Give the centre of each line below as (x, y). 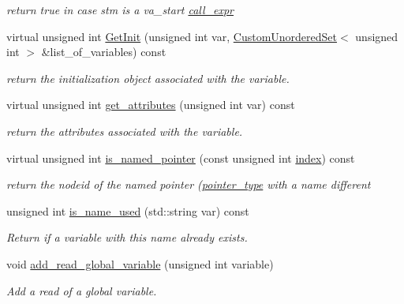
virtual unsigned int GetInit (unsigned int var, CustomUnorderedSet (172, 36)
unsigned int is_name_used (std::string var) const (128, 210)
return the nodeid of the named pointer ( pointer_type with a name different (189, 184)
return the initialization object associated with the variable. (148, 78)
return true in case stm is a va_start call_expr (120, 9)
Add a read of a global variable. (82, 290)
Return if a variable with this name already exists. (127, 237)
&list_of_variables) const (104, 52)
